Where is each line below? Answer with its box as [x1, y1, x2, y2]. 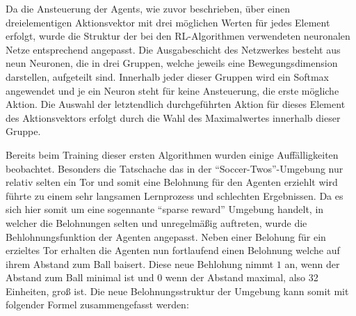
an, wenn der [284, 256, 340, 271]
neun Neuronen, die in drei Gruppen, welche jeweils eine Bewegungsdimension [6, 56, 338, 70]
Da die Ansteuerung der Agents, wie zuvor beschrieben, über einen [6, 1, 290, 15]
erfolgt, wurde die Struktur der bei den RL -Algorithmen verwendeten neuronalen [6, 29, 350, 43]
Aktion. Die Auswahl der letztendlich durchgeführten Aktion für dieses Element [6, 97, 346, 111]
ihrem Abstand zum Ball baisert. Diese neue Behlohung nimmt [6, 256, 274, 271]
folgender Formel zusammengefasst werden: [6, 297, 189, 312]
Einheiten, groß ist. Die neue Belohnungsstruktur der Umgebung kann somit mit [6, 283, 349, 298]
